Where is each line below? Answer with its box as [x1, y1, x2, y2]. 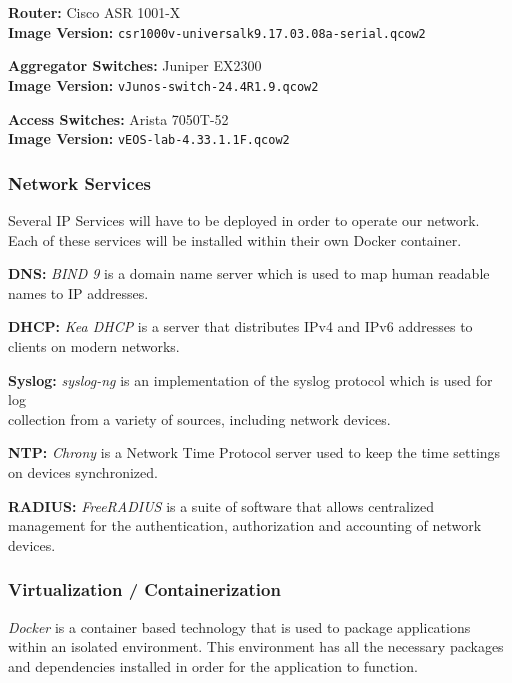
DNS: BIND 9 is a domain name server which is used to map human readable [8, 263, 490, 284]
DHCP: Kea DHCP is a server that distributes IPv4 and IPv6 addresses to [8, 316, 473, 337]
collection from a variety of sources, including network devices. [8, 408, 391, 429]
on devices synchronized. [8, 461, 158, 482]
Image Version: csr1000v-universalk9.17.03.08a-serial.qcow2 [8, 21, 426, 42]
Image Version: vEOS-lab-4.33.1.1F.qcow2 [8, 128, 290, 149]
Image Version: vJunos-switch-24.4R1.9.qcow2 [8, 74, 319, 95]
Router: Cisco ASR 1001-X [8, 2, 181, 22]
